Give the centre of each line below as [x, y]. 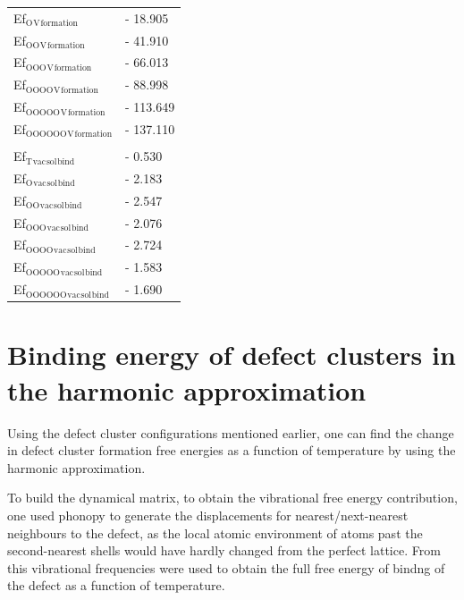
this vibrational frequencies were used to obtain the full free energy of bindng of [226, 567]
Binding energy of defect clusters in [232, 355]
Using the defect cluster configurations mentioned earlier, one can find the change [231, 432]
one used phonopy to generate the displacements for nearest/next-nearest [208, 515]
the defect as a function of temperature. [116, 585]
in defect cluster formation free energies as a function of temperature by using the [232, 450]
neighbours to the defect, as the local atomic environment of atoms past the [215, 532]
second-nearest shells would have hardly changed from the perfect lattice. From [224, 550]
